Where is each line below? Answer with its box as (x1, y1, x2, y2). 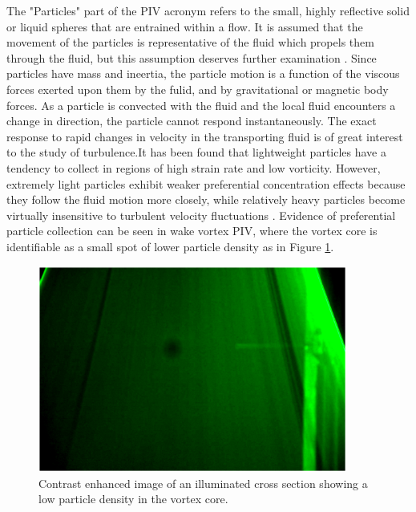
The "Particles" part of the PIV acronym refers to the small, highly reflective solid (6, 2, 410, 18)
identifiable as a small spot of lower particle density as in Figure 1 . (6, 238, 334, 254)
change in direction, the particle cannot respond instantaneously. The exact (6, 112, 377, 129)
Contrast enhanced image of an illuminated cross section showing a (38, 474, 368, 491)
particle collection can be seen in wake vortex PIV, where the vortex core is (6, 222, 378, 239)
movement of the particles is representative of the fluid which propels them (6, 34, 374, 51)
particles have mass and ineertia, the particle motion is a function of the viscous (6, 65, 400, 82)
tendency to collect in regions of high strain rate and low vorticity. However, (6, 159, 381, 176)
